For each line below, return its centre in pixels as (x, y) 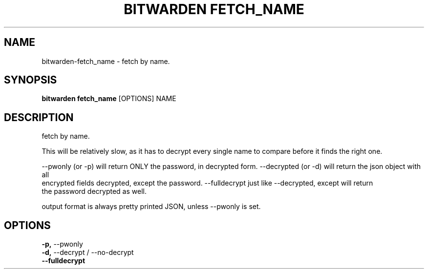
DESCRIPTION (39, 117)
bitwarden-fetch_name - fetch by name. (106, 61)
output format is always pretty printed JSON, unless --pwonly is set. (151, 207)
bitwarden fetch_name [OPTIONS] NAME (109, 99)
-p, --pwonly (62, 244)
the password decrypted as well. (94, 191)
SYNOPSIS (31, 80)
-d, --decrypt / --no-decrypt (88, 252)
